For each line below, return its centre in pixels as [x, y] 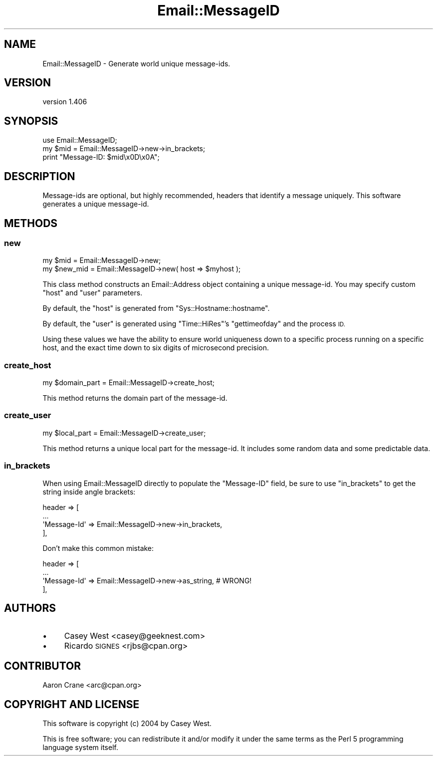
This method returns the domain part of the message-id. [135, 398]
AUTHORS [30, 608]
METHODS [31, 223]
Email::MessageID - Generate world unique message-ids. [136, 63]
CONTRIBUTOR [43, 666]
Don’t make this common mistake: [98, 548]
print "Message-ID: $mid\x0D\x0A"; [101, 157]
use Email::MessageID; [80, 140]
